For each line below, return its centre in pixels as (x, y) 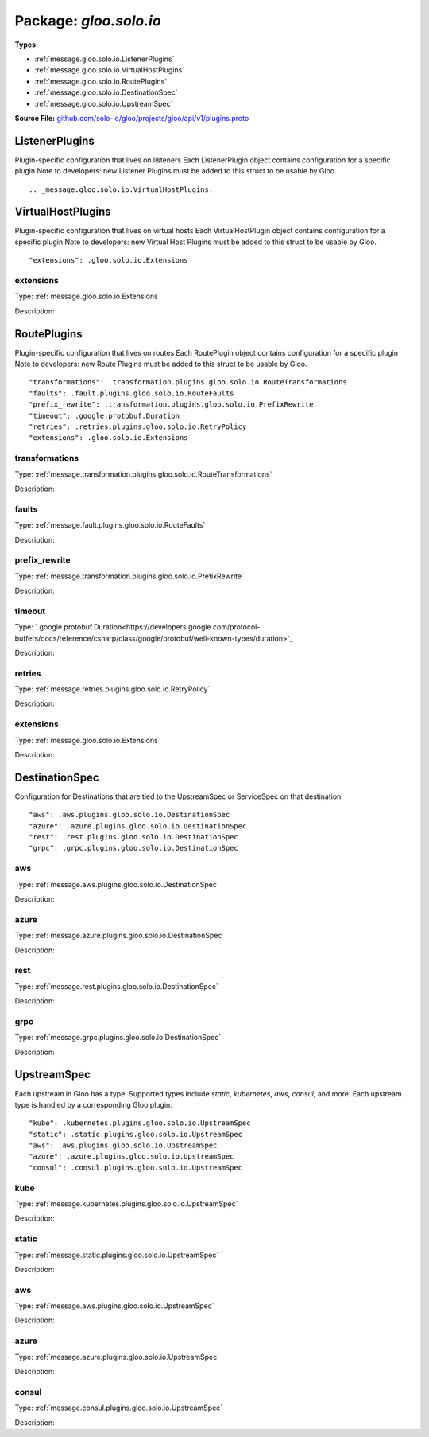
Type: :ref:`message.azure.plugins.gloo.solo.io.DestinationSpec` (120, 936)
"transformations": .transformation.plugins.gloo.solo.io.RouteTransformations (188, 382)
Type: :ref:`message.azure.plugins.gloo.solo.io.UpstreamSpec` (117, 1357)
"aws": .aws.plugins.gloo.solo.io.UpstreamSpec (123, 1145)
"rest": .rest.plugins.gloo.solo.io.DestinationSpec (133, 837)
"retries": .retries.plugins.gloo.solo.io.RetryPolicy (138, 427)
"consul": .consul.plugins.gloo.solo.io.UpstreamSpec (135, 1167)
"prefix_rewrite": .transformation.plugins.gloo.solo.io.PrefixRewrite (171, 405)
